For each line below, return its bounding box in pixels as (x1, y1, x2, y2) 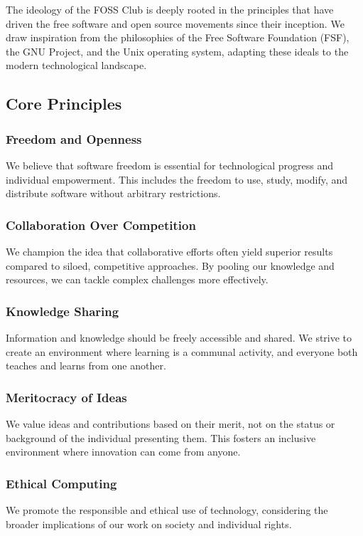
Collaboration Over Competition (6, 216, 196, 233)
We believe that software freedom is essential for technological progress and (6, 157, 334, 172)
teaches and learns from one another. (6, 358, 166, 373)
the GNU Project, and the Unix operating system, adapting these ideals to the (6, 43, 349, 58)
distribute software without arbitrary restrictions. (6, 186, 221, 201)
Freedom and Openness (6, 130, 142, 147)
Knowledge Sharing (6, 302, 119, 320)
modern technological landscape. (6, 58, 147, 73)
